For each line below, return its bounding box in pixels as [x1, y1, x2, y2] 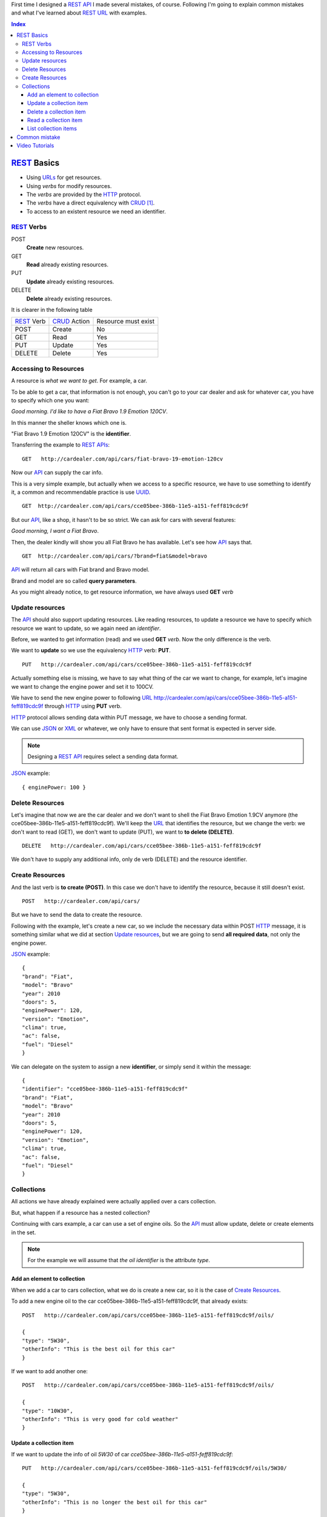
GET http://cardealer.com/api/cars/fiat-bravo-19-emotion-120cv [22, 455, 223, 462]
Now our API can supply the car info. [11, 469, 103, 476]
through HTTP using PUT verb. [44, 703, 122, 710]
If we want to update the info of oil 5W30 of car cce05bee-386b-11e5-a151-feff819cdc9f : [11, 1450, 233, 1458]
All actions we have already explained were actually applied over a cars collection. [11, 1198, 217, 1205]
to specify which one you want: [11, 396, 90, 404]
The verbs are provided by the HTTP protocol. [26, 191, 142, 198]
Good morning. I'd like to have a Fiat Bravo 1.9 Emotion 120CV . [11, 408, 168, 415]
